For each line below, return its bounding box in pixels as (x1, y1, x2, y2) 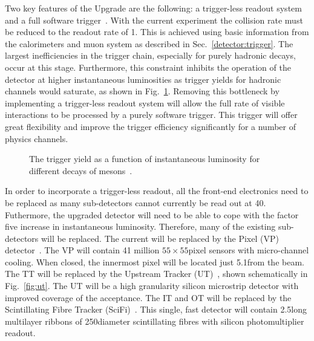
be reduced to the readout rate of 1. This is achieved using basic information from (5, 25, 309, 38)
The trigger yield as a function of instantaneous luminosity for (29, 152, 260, 165)
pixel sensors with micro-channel (188, 244, 309, 256)
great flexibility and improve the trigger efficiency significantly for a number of (5, 120, 296, 132)
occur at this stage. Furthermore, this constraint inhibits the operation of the (5, 60, 291, 73)
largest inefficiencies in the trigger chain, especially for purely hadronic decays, (5, 49, 296, 62)
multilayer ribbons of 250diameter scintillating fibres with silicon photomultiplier (5, 314, 304, 327)
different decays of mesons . (29, 164, 132, 177)
